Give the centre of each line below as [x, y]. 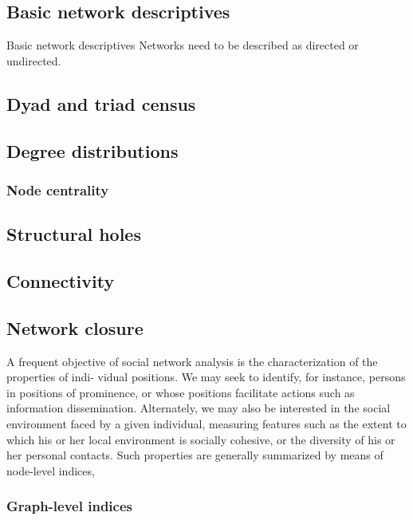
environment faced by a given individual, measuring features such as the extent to [206, 423]
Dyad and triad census [101, 103]
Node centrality [58, 189]
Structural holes [74, 234]
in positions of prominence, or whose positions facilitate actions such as [181, 392]
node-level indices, [51, 470]
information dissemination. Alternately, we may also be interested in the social [199, 408]
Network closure [75, 327]
